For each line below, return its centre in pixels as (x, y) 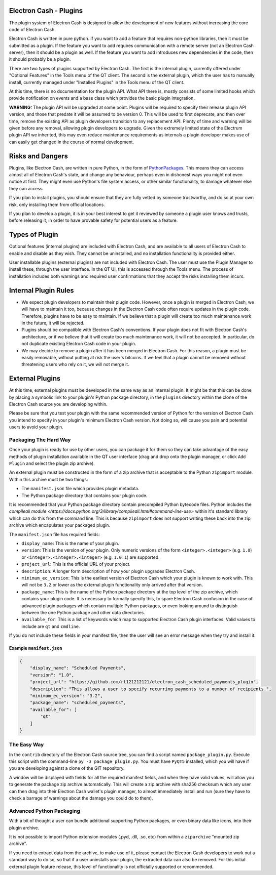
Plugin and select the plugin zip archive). (52, 463)
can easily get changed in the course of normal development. (71, 142)
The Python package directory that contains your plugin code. (85, 495)
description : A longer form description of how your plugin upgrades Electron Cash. (108, 571)
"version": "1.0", (52, 675)
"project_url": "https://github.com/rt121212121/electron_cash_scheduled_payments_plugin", (144, 682)
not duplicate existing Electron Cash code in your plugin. (79, 344)
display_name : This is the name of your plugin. (70, 543)
